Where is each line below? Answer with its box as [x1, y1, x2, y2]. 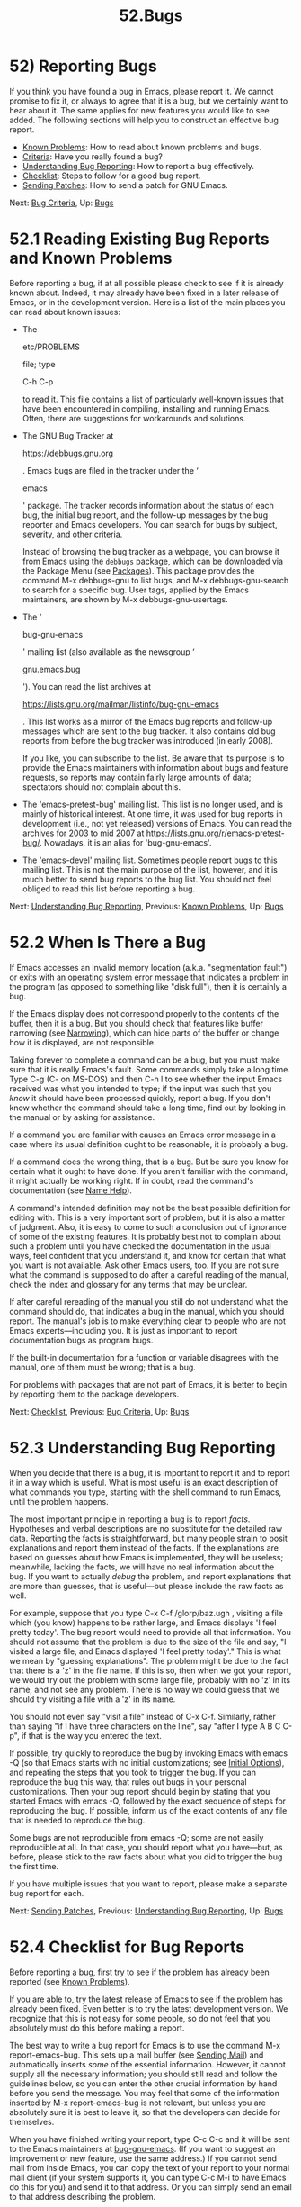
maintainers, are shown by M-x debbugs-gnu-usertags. [22, 593, 228, 604]
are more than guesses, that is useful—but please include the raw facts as [9, 1580, 284, 1591]
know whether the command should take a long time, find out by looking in [9, 1102, 286, 1113]
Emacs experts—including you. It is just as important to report [9, 1325, 238, 1335]
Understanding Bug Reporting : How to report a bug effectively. [22, 160, 254, 171]
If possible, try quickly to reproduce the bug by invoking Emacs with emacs [9, 1748, 288, 1759]
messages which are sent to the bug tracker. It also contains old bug [22, 726, 276, 737]
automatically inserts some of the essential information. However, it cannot [9, 2058, 286, 2069]
